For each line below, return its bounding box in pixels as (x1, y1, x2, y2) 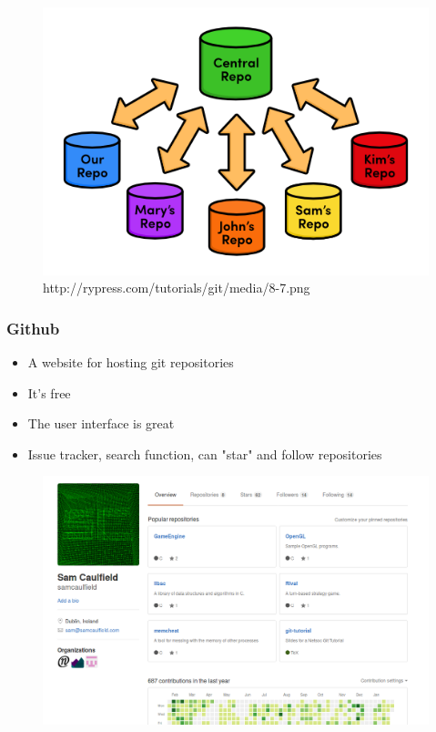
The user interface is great (27, 414, 175, 433)
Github (6, 316, 60, 339)
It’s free (27, 383, 71, 402)
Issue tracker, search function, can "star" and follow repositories (27, 444, 382, 463)
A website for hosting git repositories (27, 352, 234, 371)
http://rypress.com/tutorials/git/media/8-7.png (43, 278, 310, 297)
